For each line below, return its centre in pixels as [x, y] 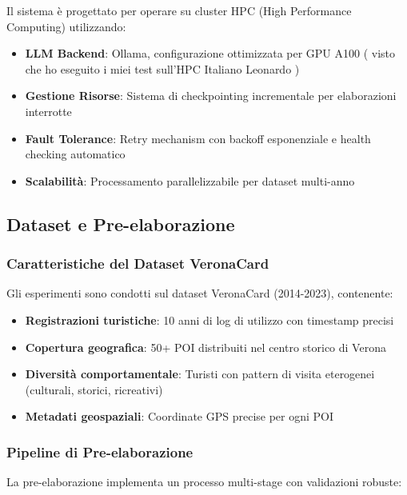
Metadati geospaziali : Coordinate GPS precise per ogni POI [180, 416]
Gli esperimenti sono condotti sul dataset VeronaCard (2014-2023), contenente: [200, 293]
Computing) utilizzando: [66, 26]
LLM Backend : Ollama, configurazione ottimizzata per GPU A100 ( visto [210, 53]
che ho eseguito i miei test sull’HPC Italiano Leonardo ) [162, 68]
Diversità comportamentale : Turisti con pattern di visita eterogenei [200, 374]
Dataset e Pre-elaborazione [121, 224]
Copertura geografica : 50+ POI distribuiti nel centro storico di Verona [205, 347]
